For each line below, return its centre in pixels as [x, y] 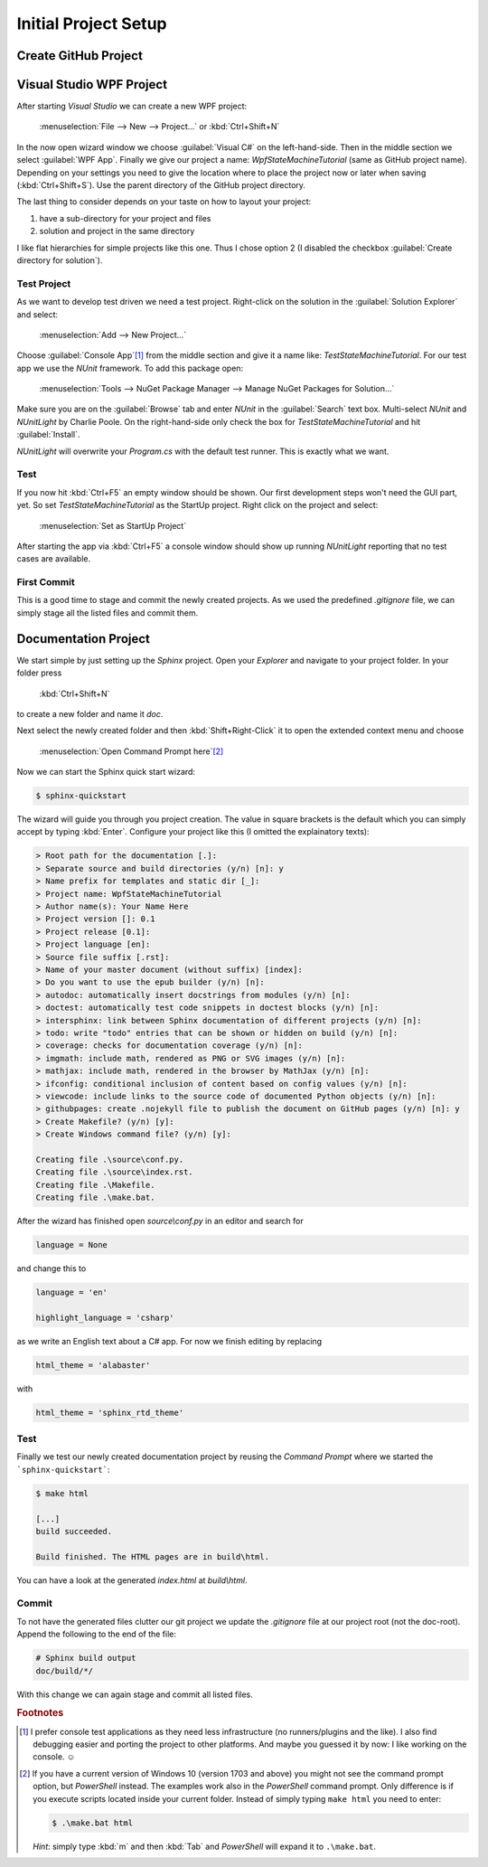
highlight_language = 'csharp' [105, 1317]
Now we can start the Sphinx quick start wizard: [106, 772]
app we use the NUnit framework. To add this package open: [130, 368]
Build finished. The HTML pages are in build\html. [153, 1556]
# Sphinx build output [86, 1658]
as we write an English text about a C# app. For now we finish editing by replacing [169, 1341]
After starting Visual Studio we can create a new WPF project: [132, 106]
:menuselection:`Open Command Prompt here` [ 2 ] [131, 751]
